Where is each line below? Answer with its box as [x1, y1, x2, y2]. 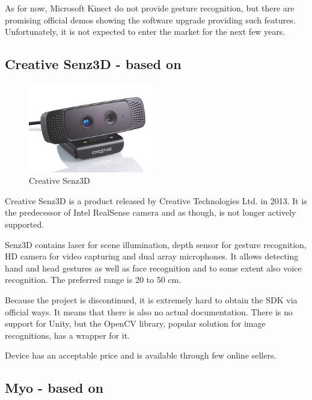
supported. [5, 218, 44, 230]
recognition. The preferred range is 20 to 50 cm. [5, 273, 182, 286]
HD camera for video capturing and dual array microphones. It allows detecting [5, 250, 299, 262]
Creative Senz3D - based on [5, 55, 182, 73]
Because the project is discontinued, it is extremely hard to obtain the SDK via [5, 293, 298, 306]
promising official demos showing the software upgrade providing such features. [5, 13, 296, 26]
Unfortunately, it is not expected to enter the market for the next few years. [5, 25, 286, 38]
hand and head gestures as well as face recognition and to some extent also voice [5, 261, 302, 274]
